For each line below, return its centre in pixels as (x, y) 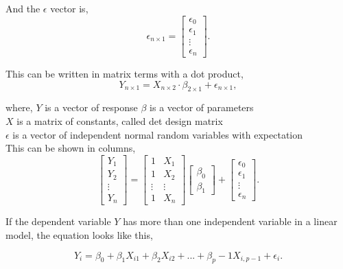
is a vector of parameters (202, 107)
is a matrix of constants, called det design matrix (120, 121)
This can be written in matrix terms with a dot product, (125, 74)
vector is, (69, 8)
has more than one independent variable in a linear (230, 221)
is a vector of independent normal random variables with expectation (158, 134)
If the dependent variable (58, 221)
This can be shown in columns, (71, 148)
